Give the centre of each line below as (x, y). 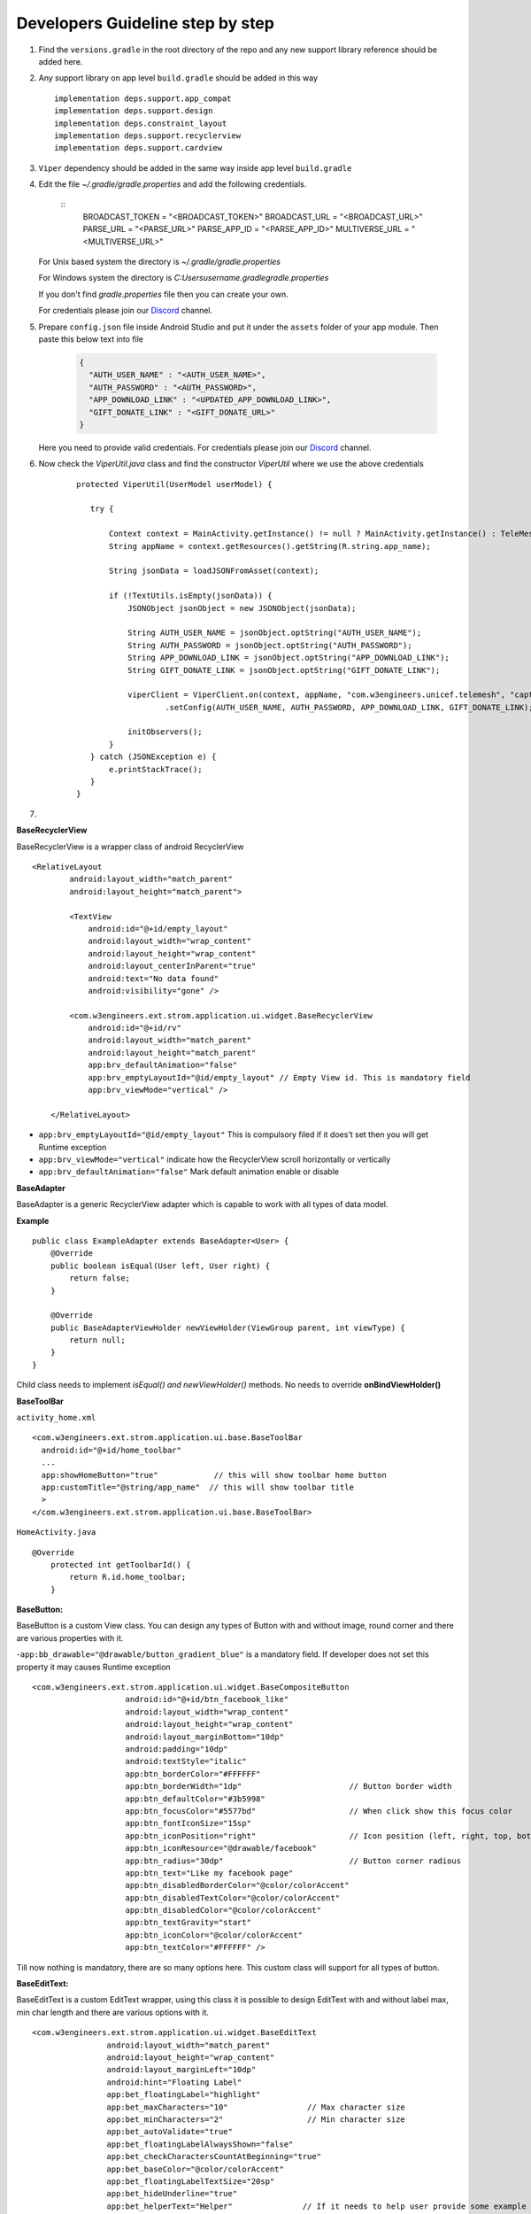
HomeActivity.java (56, 1533)
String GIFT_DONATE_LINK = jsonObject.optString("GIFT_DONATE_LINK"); (284, 670)
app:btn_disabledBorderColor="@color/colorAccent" (237, 1885)
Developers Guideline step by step (145, 23)
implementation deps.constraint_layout (141, 123)
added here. (61, 61)
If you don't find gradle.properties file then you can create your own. (164, 294)
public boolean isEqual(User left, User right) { (160, 1266)
